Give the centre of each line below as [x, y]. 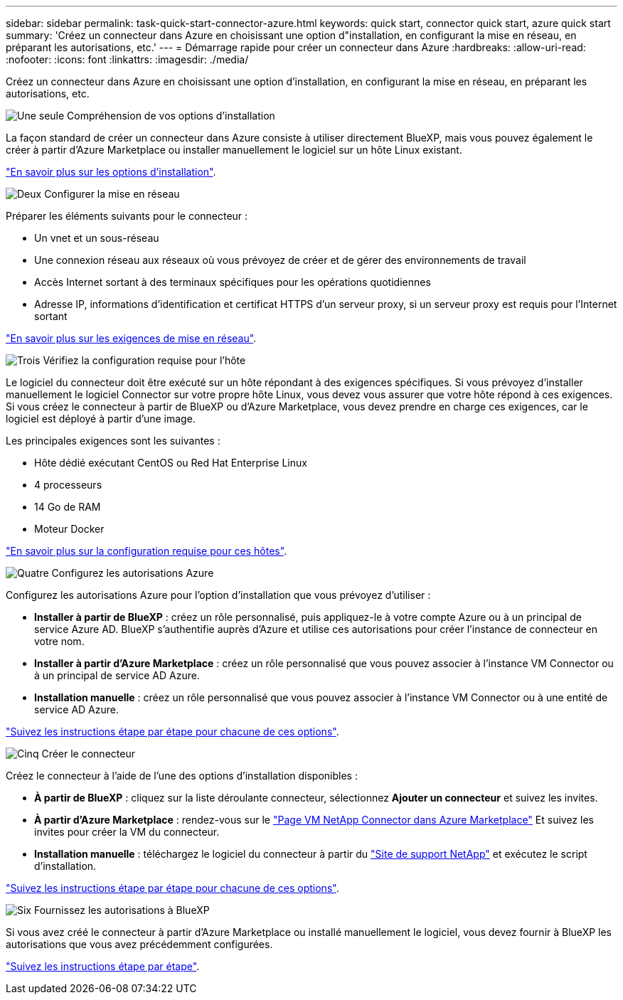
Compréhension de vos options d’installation [171, 116]
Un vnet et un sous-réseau [97, 238]
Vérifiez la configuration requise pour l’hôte [144, 360]
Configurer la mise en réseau [112, 194]
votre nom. [59, 641]
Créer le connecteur [88, 754]
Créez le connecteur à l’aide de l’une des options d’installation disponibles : [182, 776]
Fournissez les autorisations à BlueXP [122, 910]
